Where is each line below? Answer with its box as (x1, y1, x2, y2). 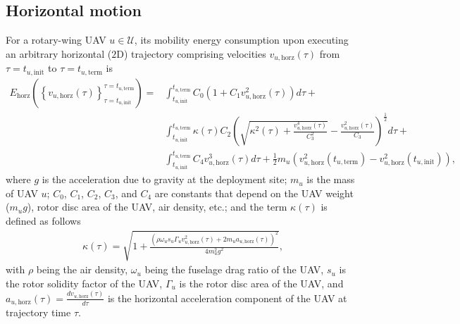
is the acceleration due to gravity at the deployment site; (42, 172, 287, 187)
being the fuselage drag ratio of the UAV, (144, 262, 324, 277)
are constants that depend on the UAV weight (154, 185, 354, 200)
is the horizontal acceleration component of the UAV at (107, 290, 347, 305)
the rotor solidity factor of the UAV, (6, 275, 163, 290)
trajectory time (6, 305, 71, 320)
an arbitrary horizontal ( (6, 46, 112, 61)
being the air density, (36, 262, 128, 277)
